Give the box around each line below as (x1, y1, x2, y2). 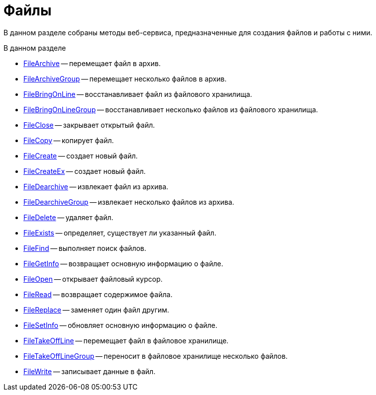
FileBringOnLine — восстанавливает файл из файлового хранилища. (23, 89, 252, 98)
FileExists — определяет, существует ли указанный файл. (23, 228, 216, 237)
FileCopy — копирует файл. (23, 136, 114, 145)
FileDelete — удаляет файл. (23, 213, 113, 222)
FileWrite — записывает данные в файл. (23, 367, 156, 376)
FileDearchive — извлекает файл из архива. (23, 182, 169, 191)
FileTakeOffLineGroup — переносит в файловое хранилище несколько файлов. (23, 351, 288, 360)
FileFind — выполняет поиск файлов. (23, 243, 147, 252)
